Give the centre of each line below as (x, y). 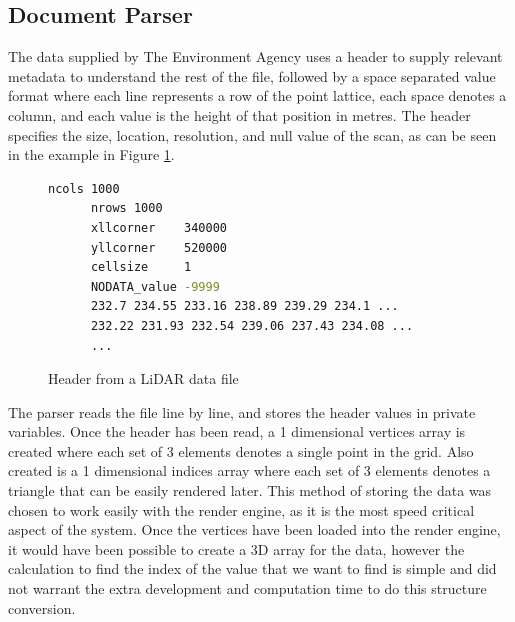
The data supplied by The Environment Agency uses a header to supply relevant (255, 56)
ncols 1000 (84, 188)
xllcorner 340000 (158, 227)
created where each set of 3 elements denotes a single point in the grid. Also (241, 450)
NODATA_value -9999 (155, 286)
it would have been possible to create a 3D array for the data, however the (236, 548)
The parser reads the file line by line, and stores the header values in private (242, 411)
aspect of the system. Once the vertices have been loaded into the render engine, (254, 529)
